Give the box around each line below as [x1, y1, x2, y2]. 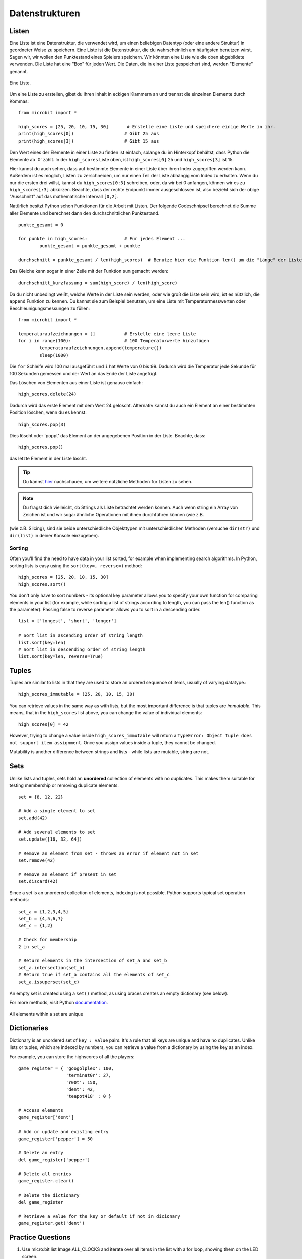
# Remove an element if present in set [18, 872, 117, 877]
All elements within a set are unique [9, 1011, 83, 1017]
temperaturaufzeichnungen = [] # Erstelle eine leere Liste [18, 331, 196, 337]
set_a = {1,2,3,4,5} [18, 908, 69, 914]
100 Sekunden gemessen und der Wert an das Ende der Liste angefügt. [9, 370, 158, 376]
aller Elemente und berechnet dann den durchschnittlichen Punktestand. [9, 210, 160, 216]
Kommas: [9, 98, 29, 104]
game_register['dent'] [18, 1114, 74, 1121]
